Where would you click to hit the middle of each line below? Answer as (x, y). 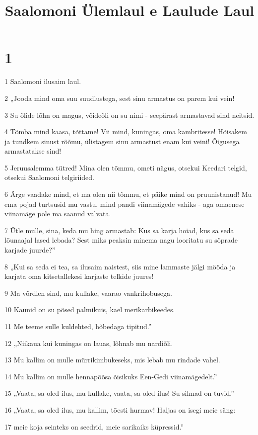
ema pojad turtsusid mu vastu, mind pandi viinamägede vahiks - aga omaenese (125, 204)
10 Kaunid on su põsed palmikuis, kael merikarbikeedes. (90, 309)
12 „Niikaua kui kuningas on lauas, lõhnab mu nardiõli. (89, 343)
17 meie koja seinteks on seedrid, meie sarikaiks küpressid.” (94, 426)
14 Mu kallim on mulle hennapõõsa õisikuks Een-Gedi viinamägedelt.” (111, 376)
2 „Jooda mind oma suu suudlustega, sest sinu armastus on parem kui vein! (120, 98)
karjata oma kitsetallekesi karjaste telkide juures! (79, 276)
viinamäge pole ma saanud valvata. (58, 214)
